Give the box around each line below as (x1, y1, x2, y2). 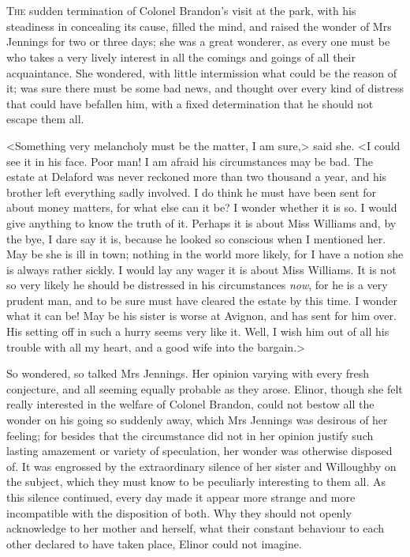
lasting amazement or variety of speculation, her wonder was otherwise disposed (6, 442, 393, 459)
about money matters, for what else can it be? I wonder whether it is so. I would (6, 199, 397, 216)
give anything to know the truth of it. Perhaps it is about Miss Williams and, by (6, 214, 397, 231)
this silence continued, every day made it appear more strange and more (6, 489, 356, 505)
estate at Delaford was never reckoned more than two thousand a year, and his (6, 168, 387, 185)
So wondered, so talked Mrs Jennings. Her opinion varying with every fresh (6, 365, 370, 382)
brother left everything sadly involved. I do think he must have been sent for (6, 183, 377, 200)
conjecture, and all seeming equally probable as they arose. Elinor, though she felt (6, 380, 403, 397)
